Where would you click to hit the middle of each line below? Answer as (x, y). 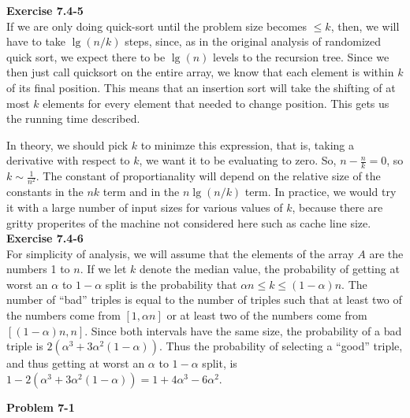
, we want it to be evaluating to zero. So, (238, 160)
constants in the (45, 192)
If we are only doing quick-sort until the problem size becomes (157, 26)
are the (386, 253)
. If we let (103, 269)
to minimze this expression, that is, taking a (247, 144)
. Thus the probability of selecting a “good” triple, (281, 346)
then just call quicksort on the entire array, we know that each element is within (200, 72)
